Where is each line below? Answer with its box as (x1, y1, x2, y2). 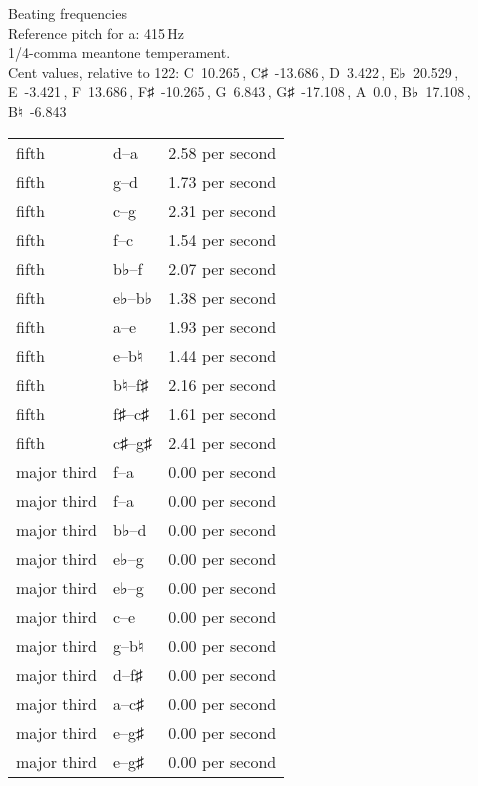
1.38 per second (168, 285, 277, 309)
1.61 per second (168, 401, 277, 425)
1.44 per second (168, 343, 277, 367)
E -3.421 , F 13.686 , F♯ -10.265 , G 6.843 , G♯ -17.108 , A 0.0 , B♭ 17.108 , (8, 81, 471, 102)
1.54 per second (168, 227, 277, 251)
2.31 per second (168, 198, 277, 222)
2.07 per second (168, 256, 277, 280)
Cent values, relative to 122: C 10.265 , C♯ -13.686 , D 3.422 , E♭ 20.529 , (8, 61, 459, 82)
